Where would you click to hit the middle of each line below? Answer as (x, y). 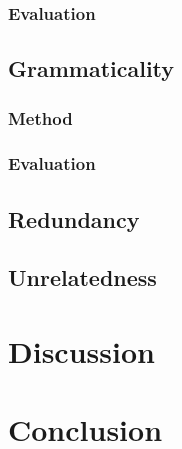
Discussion (81, 351)
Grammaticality (91, 68)
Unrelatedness (82, 277)
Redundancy (74, 218)
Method (40, 117)
